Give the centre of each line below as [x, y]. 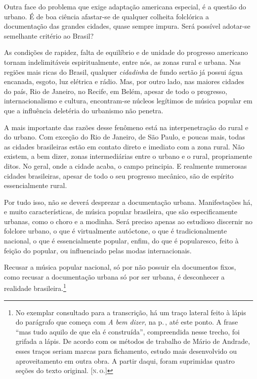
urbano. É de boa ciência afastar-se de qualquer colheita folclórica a [107, 16]
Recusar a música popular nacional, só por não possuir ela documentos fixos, [120, 267]
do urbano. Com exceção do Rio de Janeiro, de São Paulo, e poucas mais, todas [125, 137]
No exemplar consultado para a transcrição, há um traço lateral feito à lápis [131, 312]
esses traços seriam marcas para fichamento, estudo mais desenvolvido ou [126, 351]
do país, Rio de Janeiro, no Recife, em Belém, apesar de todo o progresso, [116, 91]
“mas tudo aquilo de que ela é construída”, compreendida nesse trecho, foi [128, 331]
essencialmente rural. [36, 185]
